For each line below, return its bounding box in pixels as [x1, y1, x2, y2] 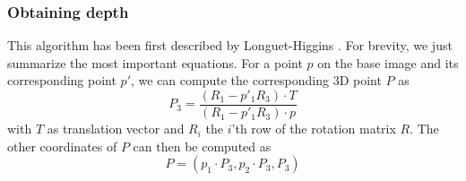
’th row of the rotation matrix [231, 119, 396, 138]
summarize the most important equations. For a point [7, 53, 303, 72]
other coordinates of [7, 136, 117, 155]
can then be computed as [133, 136, 272, 155]
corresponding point [7, 71, 116, 90]
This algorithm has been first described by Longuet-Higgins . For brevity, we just [7, 36, 453, 55]
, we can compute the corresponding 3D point [130, 71, 382, 90]
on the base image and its [317, 53, 459, 72]
